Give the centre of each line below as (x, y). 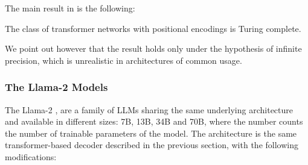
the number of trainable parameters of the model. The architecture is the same (151, 133)
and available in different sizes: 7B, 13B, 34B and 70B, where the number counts (154, 121)
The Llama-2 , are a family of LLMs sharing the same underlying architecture (149, 109)
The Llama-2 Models (56, 87)
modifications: (31, 156)
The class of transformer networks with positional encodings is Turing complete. (153, 28)
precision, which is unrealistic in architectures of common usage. (124, 60)
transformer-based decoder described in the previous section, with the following (152, 145)
